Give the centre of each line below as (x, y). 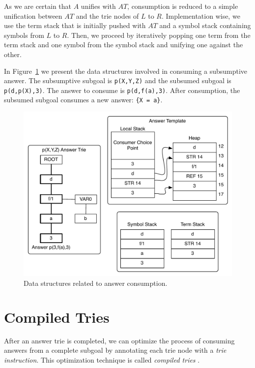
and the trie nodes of (107, 15)
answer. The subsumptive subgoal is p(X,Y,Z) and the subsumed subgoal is (118, 80)
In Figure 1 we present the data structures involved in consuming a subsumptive (126, 71)
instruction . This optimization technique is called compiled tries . (102, 359)
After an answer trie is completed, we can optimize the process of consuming (119, 340)
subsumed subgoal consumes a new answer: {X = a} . (83, 100)
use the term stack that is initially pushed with (75, 25)
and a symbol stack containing (205, 25)
